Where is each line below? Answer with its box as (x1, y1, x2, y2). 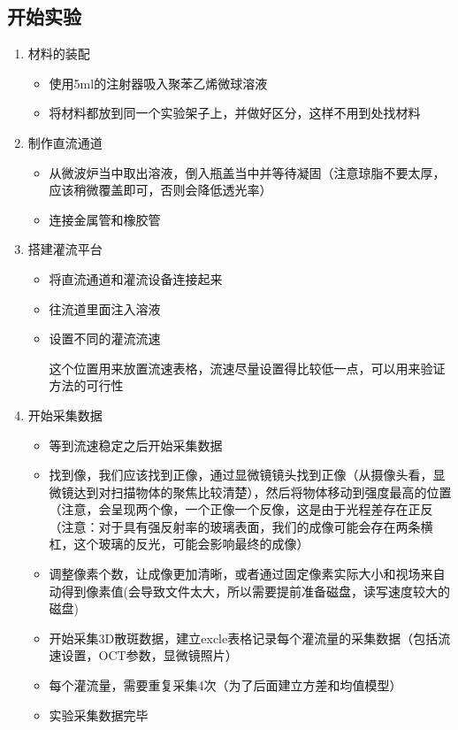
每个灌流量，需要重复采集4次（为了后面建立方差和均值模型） (49, 676, 402, 695)
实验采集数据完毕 (49, 705, 149, 724)
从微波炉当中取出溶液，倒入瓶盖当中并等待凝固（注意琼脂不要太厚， (49, 163, 446, 181)
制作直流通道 (27, 133, 103, 151)
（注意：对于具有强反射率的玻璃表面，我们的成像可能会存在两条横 (49, 517, 433, 535)
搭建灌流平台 (27, 240, 103, 258)
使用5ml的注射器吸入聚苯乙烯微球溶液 (49, 73, 268, 92)
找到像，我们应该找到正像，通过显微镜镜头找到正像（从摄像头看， (49, 465, 433, 484)
